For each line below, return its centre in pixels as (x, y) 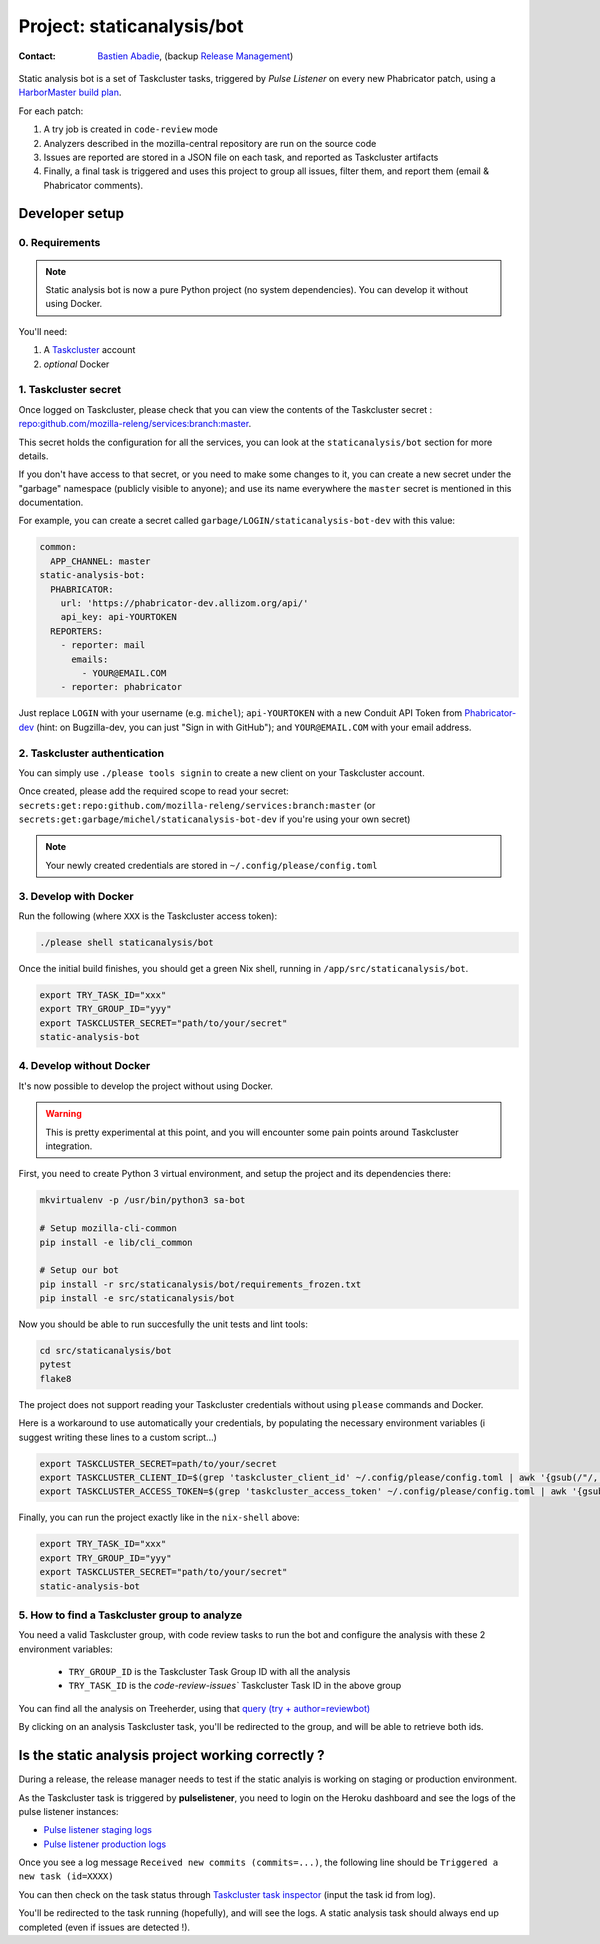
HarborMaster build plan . (70, 92)
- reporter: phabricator (121, 687)
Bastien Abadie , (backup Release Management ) (195, 56)
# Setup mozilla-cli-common (108, 1228)
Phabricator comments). (93, 185)
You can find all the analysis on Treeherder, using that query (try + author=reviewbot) (194, 1708)
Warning (63, 1114)
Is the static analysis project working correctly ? (171, 1755)
